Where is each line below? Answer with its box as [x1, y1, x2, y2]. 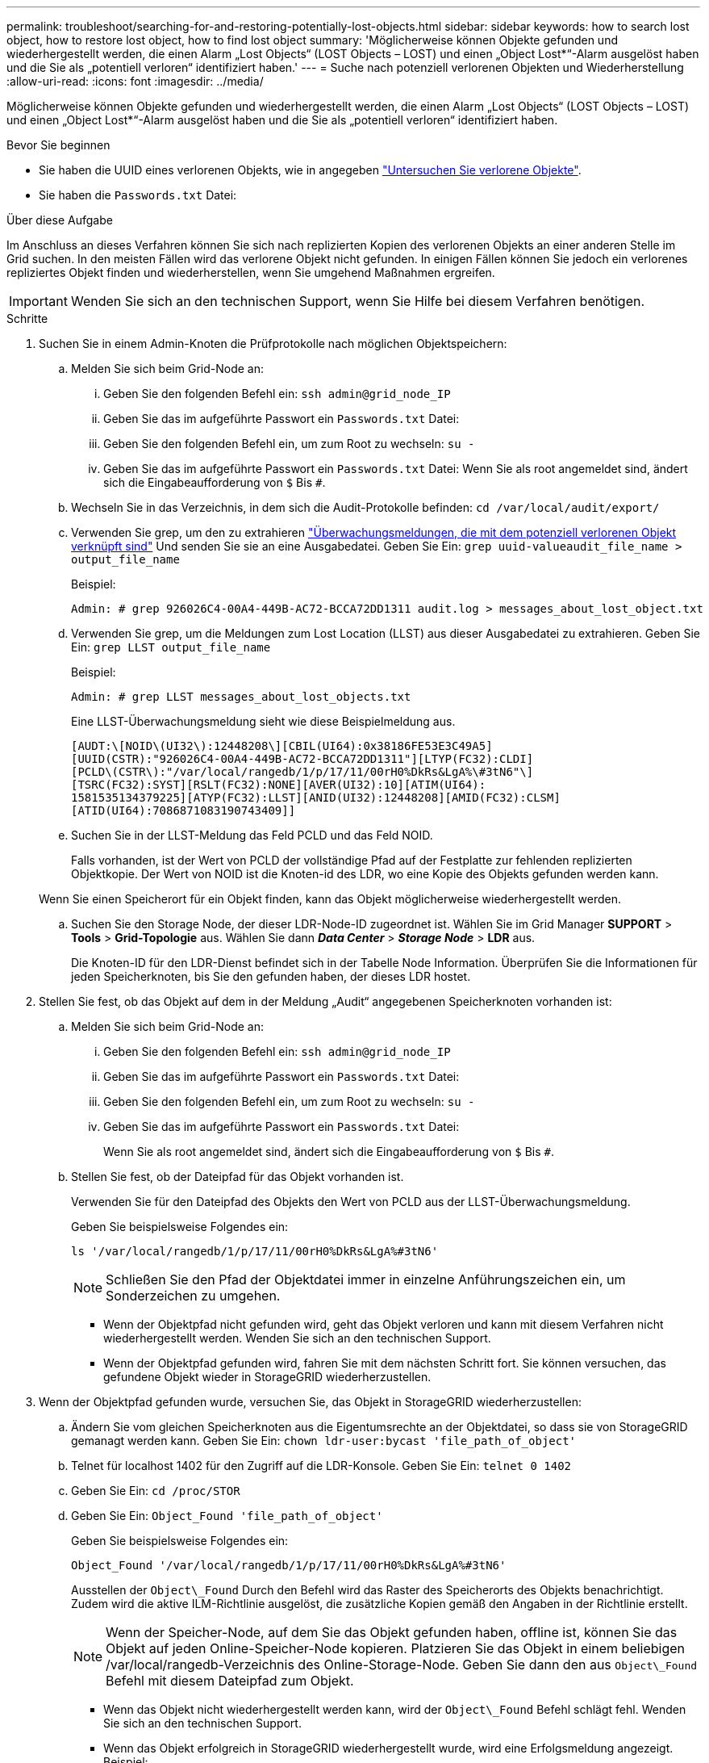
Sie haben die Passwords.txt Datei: [39, 188, 237, 202]
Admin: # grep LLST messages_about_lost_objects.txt [71, 690, 411, 703]
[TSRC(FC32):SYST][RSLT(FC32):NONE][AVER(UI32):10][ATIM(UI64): [71, 778, 486, 791]
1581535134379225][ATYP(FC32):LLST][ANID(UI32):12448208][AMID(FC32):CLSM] [71, 791, 561, 804]
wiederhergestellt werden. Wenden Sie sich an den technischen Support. [103, 1331, 491, 1345]
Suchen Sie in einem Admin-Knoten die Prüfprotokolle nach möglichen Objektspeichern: [39, 337, 507, 350]
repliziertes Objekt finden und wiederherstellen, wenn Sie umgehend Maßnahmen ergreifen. [6, 266, 495, 279]
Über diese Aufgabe [6, 213, 113, 227]
